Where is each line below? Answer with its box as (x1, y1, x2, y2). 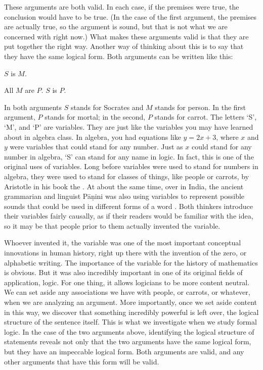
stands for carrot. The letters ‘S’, (154, 112, 257, 122)
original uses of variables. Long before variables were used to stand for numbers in (4, 161, 258, 172)
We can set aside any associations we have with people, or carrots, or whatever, (4, 287, 250, 297)
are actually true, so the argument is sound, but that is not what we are (4, 21, 228, 32)
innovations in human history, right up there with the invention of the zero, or (4, 247, 247, 258)
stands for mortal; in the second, (45, 112, 146, 122)
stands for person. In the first (155, 101, 246, 112)
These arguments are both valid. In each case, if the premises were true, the (4, 2, 239, 12)
